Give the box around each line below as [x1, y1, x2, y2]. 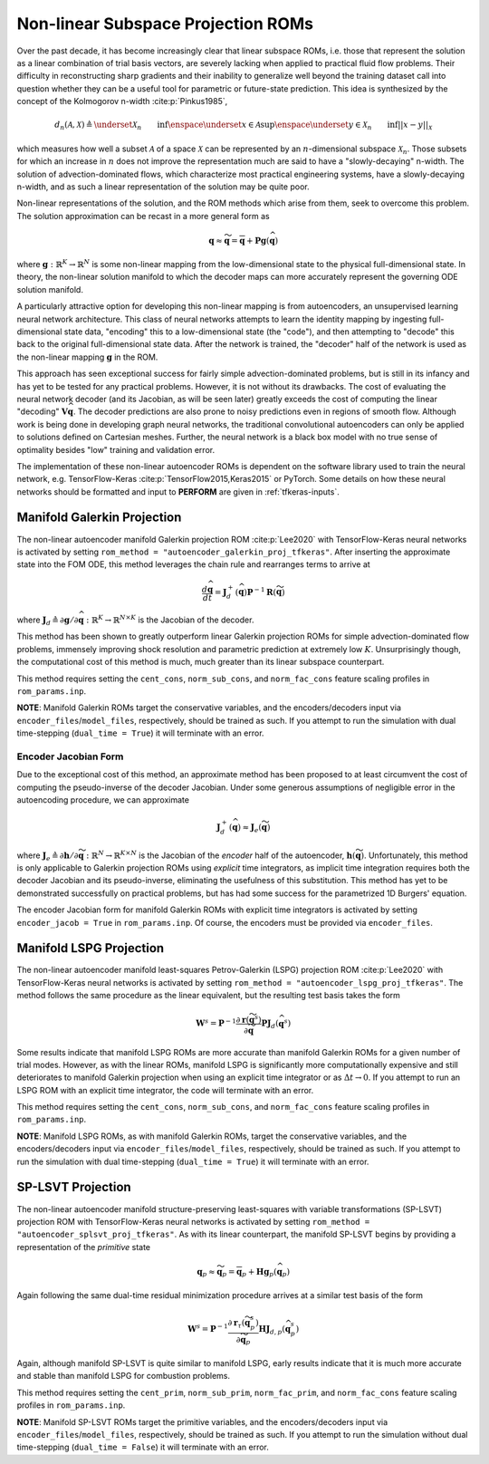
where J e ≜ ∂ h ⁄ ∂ [16, 850, 79, 862]
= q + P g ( [231, 236, 270, 246]
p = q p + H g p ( [222, 1267, 277, 1279]
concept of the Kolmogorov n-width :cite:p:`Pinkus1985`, [16, 96, 228, 107]
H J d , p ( [258, 1324, 285, 1336]
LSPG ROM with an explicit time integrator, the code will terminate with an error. [16, 1084, 314, 1095]
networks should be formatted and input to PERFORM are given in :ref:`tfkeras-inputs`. [16, 486, 340, 497]
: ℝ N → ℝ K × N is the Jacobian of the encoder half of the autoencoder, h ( [86, 848, 356, 861]
